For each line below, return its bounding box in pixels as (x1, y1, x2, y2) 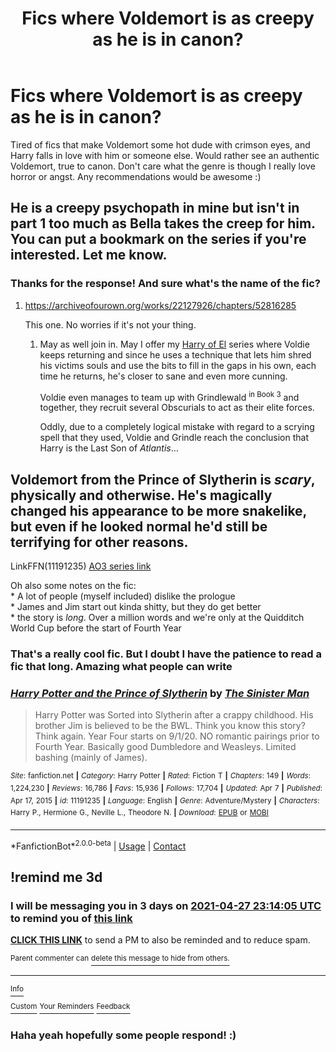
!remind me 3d (10, 868, 103, 886)
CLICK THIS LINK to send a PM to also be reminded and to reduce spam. (10, 934, 311, 946)
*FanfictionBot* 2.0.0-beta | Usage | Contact (10, 838, 187, 852)
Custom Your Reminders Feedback (10, 1001, 131, 1011)
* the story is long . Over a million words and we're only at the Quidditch (10, 612, 305, 624)
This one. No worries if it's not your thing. (24, 318, 197, 331)
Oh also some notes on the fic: (10, 580, 137, 592)
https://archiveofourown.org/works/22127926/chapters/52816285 (24, 299, 297, 311)
